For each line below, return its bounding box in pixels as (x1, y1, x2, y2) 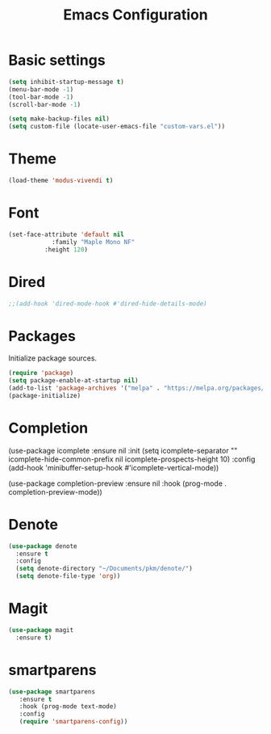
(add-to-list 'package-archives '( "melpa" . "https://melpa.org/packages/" (8, 384, 269, 393)
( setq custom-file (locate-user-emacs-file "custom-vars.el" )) (8, 123, 226, 131)
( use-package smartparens (8, 687, 95, 696)
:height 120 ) (44, 245, 89, 254)
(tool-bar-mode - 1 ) (8, 93, 74, 101)
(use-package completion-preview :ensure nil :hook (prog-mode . (8, 479, 227, 488)
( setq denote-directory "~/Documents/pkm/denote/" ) (15, 564, 194, 573)
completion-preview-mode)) (8, 487, 102, 496)
